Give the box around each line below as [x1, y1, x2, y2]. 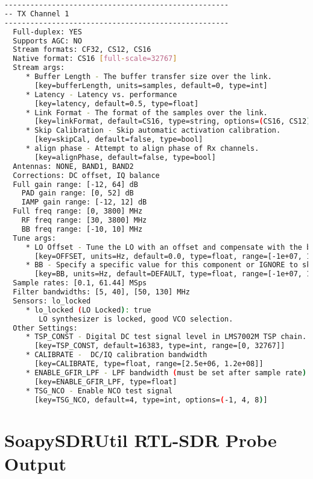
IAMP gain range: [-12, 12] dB [21, 198, 147, 207]
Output [4, 451, 66, 475]
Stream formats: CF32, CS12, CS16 [13, 45, 151, 54]
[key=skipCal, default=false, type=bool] [34, 135, 203, 144]
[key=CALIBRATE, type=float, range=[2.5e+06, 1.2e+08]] [34, 360, 264, 368]
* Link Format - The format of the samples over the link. [25, 108, 268, 117]
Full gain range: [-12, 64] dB [13, 180, 138, 189]
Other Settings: [13, 323, 78, 332]
